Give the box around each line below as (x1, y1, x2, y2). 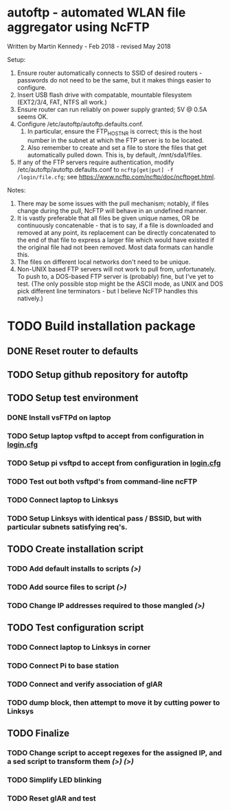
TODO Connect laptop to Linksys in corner (7, 642, 151, 652)
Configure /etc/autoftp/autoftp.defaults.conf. (16, 120, 144, 128)
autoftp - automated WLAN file (7, 5, 186, 21)
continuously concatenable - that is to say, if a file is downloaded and (16, 221, 214, 229)
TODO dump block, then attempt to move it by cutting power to (7, 697, 220, 707)
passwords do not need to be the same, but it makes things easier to (16, 76, 211, 84)
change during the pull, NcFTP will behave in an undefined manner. (16, 206, 208, 214)
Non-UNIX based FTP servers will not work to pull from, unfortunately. (16, 265, 216, 273)
